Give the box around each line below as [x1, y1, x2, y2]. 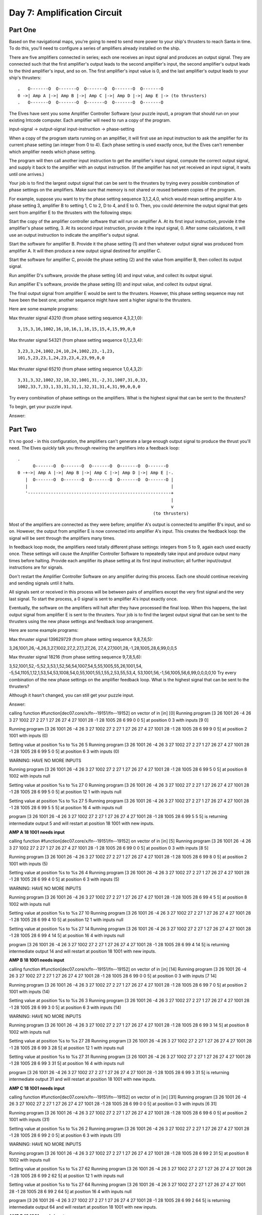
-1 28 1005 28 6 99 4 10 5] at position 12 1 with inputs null [9, 917, 124, 923]
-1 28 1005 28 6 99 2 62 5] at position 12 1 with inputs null [9, 1173, 124, 1179]
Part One [9, 26, 36, 34]
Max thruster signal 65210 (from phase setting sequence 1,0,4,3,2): [9, 366, 143, 372]
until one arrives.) [9, 171, 45, 177]
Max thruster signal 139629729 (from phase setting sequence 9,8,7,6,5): [9, 636, 153, 642]
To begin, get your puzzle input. [9, 404, 73, 410]
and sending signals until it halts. [9, 580, 75, 586]
